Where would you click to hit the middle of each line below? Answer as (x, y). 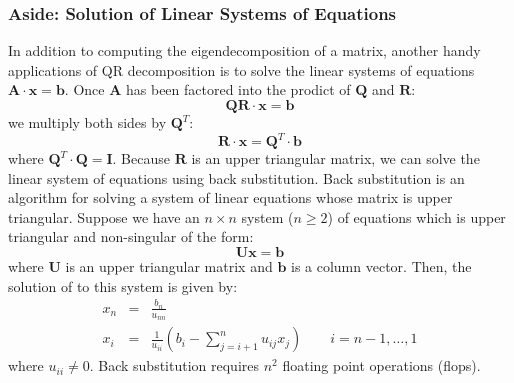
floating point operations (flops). (381, 365)
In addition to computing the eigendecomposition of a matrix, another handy (244, 50)
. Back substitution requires (174, 365)
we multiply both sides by (87, 122)
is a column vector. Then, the (381, 266)
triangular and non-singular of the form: (131, 236)
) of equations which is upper (416, 216)
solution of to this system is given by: (123, 285)
